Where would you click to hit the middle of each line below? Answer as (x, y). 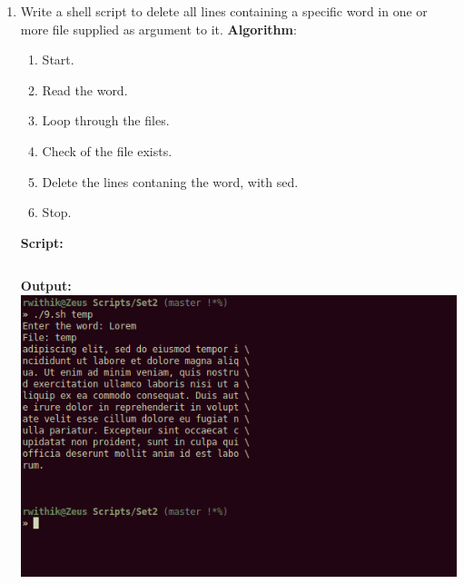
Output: (46, 286)
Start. (58, 59)
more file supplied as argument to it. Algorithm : (158, 29)
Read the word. (85, 89)
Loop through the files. (106, 120)
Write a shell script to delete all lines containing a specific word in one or (224, 11)
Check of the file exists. (107, 150)
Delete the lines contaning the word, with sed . (170, 181)
